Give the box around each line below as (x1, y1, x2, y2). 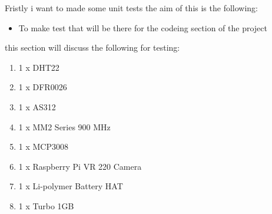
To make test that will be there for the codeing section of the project (18, 21, 267, 34)
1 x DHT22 (18, 61, 59, 73)
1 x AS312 (18, 100, 56, 113)
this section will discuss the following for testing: (5, 41, 180, 54)
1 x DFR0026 (18, 81, 67, 93)
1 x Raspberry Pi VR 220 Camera (18, 160, 142, 172)
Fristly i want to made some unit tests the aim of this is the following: (5, 2, 258, 14)
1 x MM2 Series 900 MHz (18, 120, 111, 133)
